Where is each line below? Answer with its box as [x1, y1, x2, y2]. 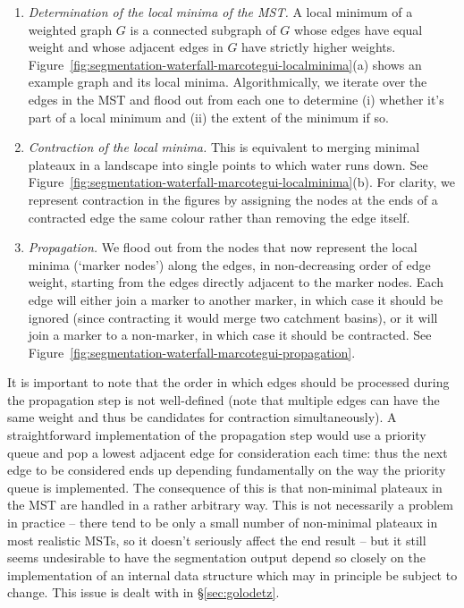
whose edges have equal [294, 20, 423, 38]
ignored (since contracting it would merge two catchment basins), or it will [28, 308, 438, 326]
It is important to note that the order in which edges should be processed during [7, 373, 450, 392]
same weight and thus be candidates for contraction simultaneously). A [7, 408, 397, 426]
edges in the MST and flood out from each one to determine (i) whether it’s [28, 89, 444, 108]
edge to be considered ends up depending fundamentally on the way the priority [7, 460, 446, 479]
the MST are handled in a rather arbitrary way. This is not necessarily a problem [7, 495, 453, 514]
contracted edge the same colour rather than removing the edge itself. [28, 207, 410, 226]
